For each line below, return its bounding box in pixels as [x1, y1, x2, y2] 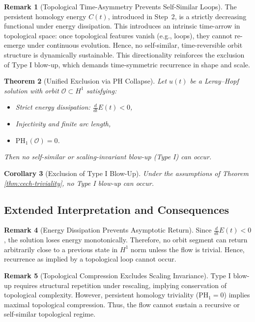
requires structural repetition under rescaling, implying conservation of [14, 280, 227, 290]
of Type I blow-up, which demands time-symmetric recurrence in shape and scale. [4, 59, 250, 69]
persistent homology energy [4, 11, 86, 21]
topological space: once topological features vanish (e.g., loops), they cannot [4, 30, 232, 40]
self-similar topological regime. [4, 309, 96, 319]
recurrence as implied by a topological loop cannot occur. [4, 254, 176, 264]
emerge [4, 40, 25, 50]
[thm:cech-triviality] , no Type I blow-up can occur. [4, 177, 154, 188]
